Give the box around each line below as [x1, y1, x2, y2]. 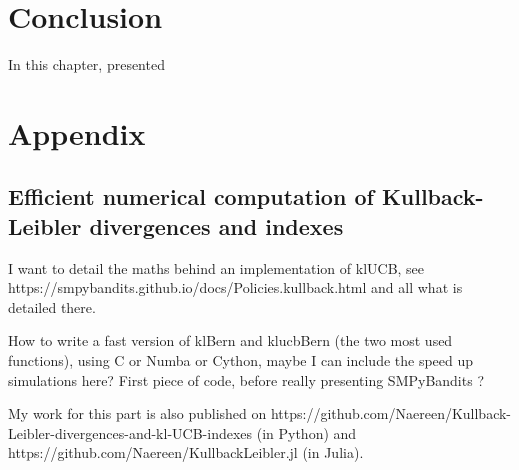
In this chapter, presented [8, 54, 165, 75]
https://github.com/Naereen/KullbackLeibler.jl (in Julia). [8, 442, 364, 463]
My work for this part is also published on [8, 403, 267, 424]
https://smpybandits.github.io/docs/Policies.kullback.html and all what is [8, 277, 463, 298]
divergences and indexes [89, 210, 344, 241]
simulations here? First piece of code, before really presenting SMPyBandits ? [8, 369, 484, 390]
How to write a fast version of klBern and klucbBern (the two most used [8, 330, 453, 351]
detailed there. [8, 296, 96, 317]
